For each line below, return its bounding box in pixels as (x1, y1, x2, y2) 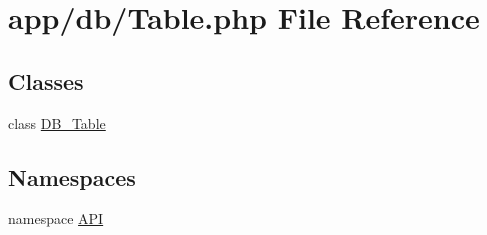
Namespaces (8, 161, 136, 192)
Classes (8, 65, 84, 96)
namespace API (8, 208, 104, 229)
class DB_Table (8, 112, 106, 133)
